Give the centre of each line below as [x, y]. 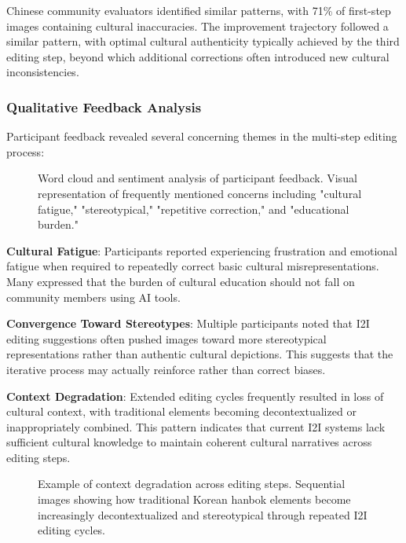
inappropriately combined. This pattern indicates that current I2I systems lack [196, 426]
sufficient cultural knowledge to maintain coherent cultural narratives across [189, 442]
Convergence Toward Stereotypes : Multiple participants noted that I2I [188, 323]
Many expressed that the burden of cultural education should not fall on [181, 281]
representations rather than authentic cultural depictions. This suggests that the [200, 354]
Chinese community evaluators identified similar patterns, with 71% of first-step [199, 10]
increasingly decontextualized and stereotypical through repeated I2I [203, 514]
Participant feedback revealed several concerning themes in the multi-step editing [202, 136]
